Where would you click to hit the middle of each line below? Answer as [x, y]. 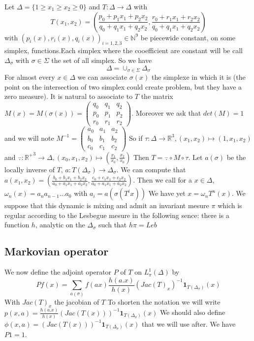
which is [230, 205]
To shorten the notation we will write [164, 301]
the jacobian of [77, 301]
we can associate [102, 77]
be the [236, 157]
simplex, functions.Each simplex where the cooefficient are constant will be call [124, 50]
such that [113, 225]
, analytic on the [60, 225]
